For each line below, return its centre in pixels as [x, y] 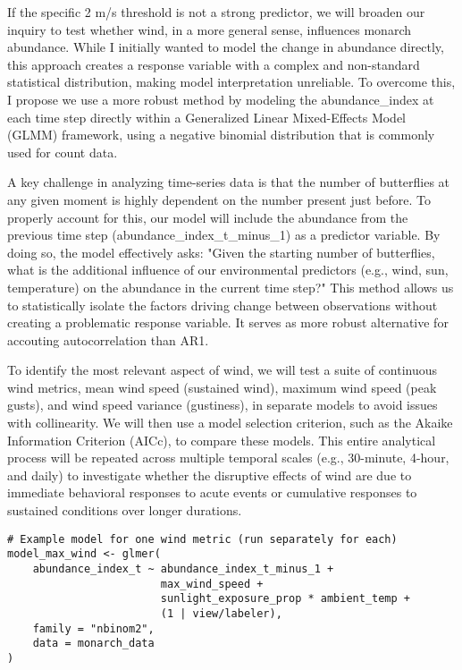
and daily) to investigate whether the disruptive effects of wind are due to [210, 475]
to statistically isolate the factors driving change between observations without [223, 305]
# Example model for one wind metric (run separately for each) [202, 539]
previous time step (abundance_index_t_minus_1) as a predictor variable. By [224, 235]
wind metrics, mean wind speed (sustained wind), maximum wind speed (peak [222, 387]
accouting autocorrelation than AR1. [108, 339]
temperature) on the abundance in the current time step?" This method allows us [231, 287]
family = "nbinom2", [93, 628]
